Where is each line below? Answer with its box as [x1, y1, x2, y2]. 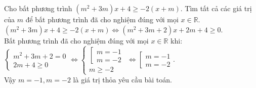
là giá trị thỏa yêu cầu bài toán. [73, 74, 172, 84]
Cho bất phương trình [4, 3, 72, 13]
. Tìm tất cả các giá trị [180, 3, 252, 13]
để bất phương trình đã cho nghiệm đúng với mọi [25, 14, 179, 24]
